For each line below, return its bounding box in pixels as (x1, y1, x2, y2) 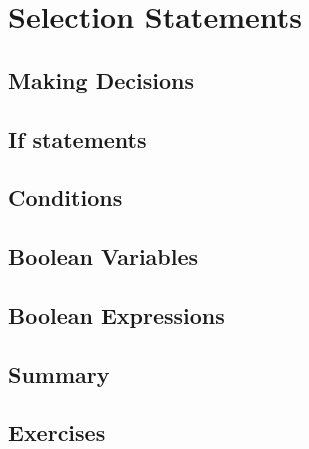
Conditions (8, 182, 123, 213)
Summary (8, 358, 110, 389)
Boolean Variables (8, 241, 199, 272)
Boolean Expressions (8, 299, 225, 330)
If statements (8, 123, 147, 154)
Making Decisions (8, 64, 194, 95)
